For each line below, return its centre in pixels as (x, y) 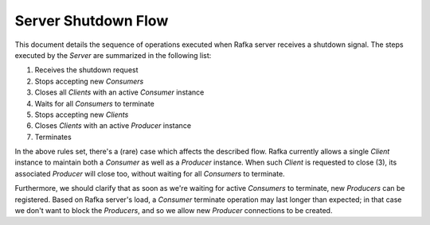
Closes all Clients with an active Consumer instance (119, 92)
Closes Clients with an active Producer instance (113, 126)
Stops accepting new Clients (82, 114)
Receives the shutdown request (86, 70)
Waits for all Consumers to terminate (94, 103)
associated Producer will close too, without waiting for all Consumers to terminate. (150, 173)
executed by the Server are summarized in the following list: (113, 55)
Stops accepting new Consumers (89, 81)
